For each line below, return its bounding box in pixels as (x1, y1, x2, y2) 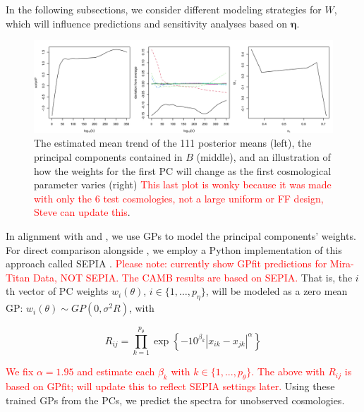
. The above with (251, 364, 325, 379)
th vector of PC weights (6, 284, 109, 298)
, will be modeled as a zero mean (205, 284, 348, 298)
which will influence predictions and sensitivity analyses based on (6, 16, 288, 30)
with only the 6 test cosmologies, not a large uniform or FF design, (34, 190, 324, 205)
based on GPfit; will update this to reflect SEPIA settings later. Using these (6, 379, 335, 394)
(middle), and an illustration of (196, 150, 331, 164)
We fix (6, 364, 34, 379)
